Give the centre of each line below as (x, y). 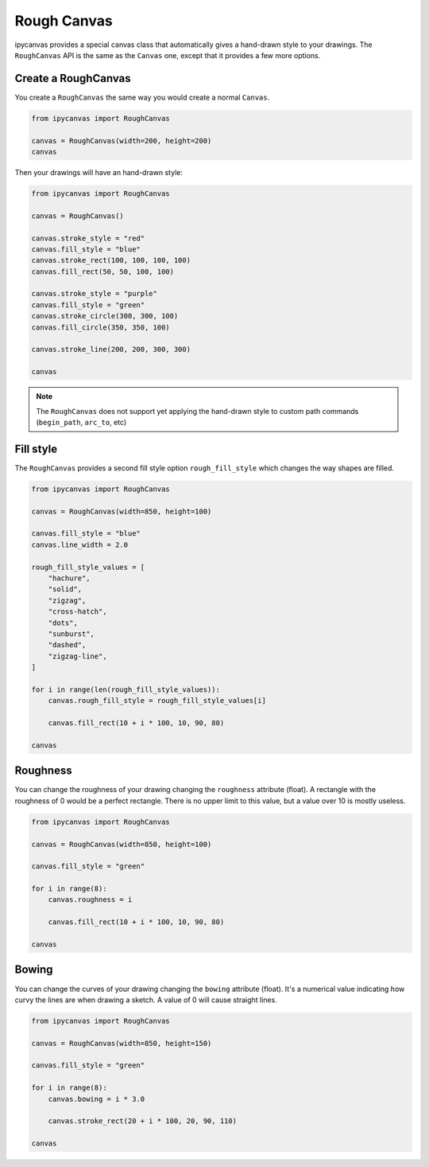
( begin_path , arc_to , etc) (81, 422)
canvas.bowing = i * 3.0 (97, 1099)
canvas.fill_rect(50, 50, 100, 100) (103, 271)
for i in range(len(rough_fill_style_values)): (126, 689)
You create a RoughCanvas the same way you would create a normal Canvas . (142, 97)
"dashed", (67, 645)
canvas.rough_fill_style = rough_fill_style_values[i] (157, 701)
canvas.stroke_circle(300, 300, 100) (105, 316)
